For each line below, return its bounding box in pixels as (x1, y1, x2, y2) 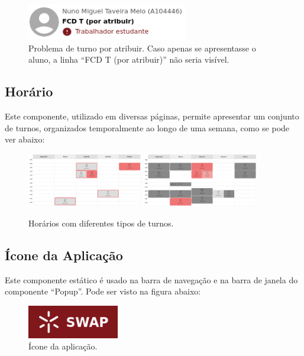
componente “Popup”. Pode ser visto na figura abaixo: (5, 285, 201, 297)
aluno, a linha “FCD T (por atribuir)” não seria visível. (28, 53, 229, 66)
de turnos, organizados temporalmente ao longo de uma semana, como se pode (5, 121, 290, 134)
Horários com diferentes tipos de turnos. (28, 217, 174, 229)
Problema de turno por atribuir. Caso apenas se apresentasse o (28, 41, 256, 54)
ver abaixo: (5, 133, 45, 145)
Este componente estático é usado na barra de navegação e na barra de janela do (5, 273, 298, 286)
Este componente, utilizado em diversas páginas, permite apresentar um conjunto (5, 110, 299, 122)
